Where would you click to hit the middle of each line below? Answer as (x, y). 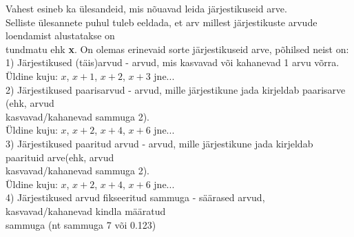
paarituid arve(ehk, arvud (60, 157)
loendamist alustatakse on (60, 35)
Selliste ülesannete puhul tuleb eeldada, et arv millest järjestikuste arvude (162, 22)
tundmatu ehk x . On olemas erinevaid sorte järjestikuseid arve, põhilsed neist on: (177, 49)
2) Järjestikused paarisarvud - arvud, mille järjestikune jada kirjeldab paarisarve (176, 89)
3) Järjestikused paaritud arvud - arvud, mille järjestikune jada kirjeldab (159, 143)
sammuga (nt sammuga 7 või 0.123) (81, 224)
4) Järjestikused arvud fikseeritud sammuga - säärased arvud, (135, 197)
